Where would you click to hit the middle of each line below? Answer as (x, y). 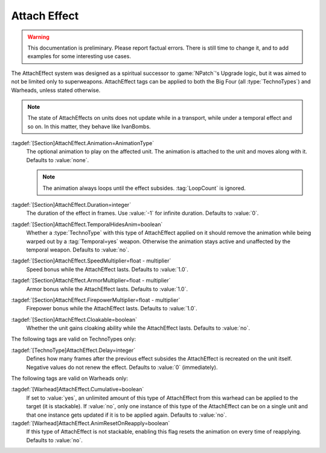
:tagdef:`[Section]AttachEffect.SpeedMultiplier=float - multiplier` (91, 261)
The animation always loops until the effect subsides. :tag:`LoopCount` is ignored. (144, 188)
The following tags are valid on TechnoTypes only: (74, 339)
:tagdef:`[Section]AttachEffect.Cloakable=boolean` (74, 319)
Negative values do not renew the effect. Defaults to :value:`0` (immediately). (122, 367)
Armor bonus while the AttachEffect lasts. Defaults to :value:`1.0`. (107, 289)
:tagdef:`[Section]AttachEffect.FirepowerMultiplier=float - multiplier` (96, 300)
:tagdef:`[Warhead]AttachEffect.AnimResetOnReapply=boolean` (91, 423)
